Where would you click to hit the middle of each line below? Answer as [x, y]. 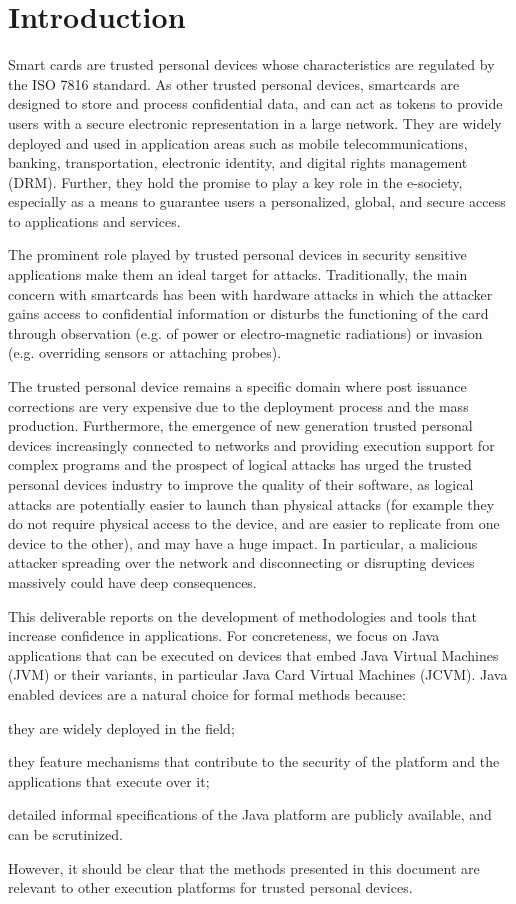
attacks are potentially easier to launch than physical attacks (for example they [251, 503]
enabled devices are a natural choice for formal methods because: [207, 693]
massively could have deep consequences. [132, 581]
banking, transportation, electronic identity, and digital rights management [238, 162]
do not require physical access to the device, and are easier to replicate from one [254, 523]
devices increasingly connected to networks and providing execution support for [251, 444]
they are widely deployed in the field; [121, 727]
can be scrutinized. [65, 833]
